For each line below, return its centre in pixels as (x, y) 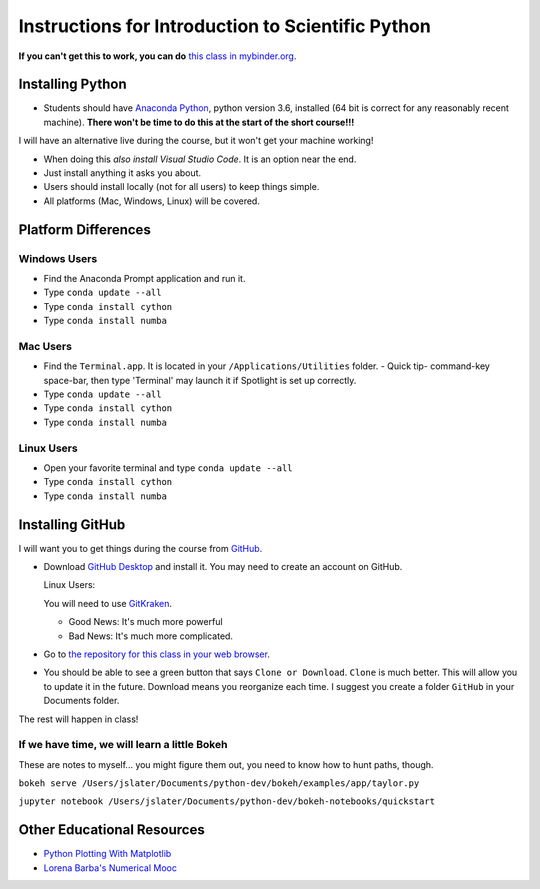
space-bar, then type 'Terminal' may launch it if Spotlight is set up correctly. (200, 380)
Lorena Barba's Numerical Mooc (110, 867)
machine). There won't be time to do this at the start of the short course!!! (199, 122)
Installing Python (72, 84)
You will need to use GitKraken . (108, 603)
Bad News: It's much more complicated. (151, 636)
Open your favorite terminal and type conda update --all (168, 467)
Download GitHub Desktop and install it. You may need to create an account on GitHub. (223, 567)
